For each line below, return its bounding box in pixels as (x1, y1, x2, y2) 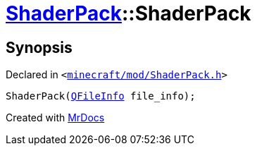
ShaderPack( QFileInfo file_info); (6, 90, 196, 102)
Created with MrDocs (6, 111, 105, 124)
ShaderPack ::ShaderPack (6, 1, 251, 25)
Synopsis (6, 38, 73, 56)
